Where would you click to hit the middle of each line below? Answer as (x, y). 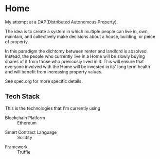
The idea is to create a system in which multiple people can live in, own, (77, 31)
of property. (17, 41)
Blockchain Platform (25, 118)
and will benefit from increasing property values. (54, 71)
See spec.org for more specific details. (44, 81)
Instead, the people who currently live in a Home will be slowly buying (75, 56)
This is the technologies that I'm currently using (53, 108)
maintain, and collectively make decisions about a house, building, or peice (80, 36)
